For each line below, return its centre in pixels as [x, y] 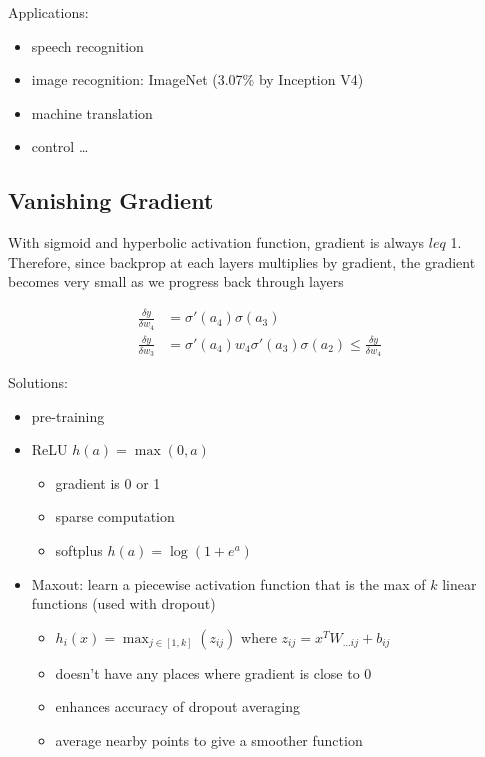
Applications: [48, 12]
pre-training [68, 415]
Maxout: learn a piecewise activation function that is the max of [228, 583]
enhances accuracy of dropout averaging [178, 706]
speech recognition [87, 45]
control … [60, 146]
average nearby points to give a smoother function [209, 740]
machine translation [92, 112]
